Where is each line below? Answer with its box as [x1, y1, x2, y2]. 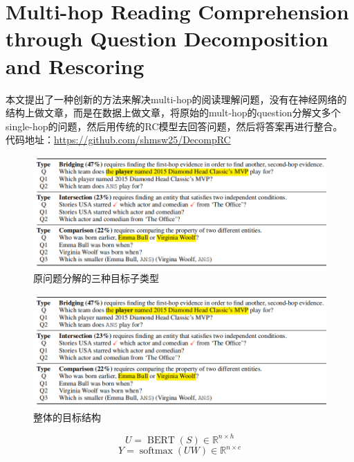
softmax [139, 446, 173, 456]
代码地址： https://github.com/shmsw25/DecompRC [6, 132, 231, 147]
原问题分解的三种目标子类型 [33, 271, 159, 285]
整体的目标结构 [33, 409, 101, 424]
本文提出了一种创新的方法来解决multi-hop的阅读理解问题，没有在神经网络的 [6, 91, 347, 106]
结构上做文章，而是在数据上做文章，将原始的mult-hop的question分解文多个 [6, 105, 341, 120]
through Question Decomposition [6, 24, 328, 53]
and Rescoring [6, 51, 145, 80]
